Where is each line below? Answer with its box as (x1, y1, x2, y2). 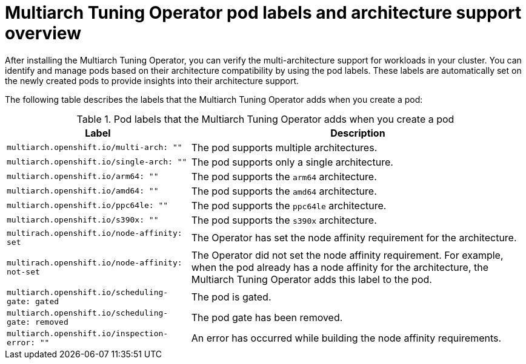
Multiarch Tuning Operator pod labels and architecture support (5, 2, 522, 23)
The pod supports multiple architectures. (191, 141, 378, 154)
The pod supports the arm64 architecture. (191, 170, 377, 183)
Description (330, 126, 385, 139)
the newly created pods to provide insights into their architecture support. (5, 75, 299, 86)
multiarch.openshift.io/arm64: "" (7, 172, 159, 181)
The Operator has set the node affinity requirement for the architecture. (191, 231, 517, 244)
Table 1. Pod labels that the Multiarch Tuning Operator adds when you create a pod (76, 112, 454, 125)
